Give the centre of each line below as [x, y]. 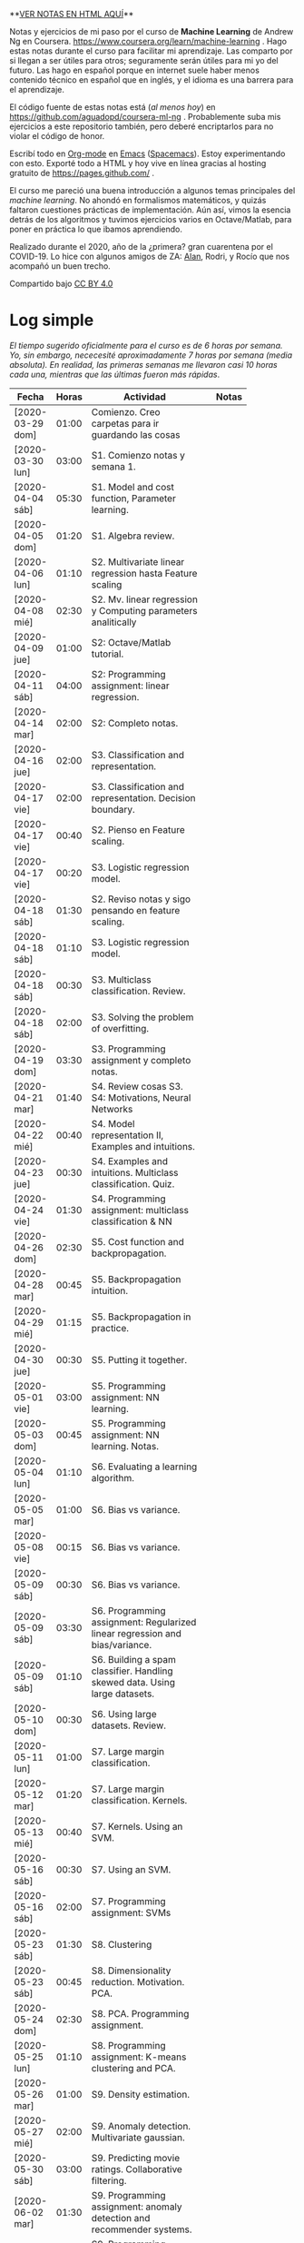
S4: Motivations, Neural [141, 1097]
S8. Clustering [122, 1944]
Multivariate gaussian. [138, 2137]
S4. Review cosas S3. [137, 1086]
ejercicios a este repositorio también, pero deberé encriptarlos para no [142, 126]
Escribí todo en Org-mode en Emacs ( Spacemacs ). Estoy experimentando [147, 153]
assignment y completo [141, 1060]
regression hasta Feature [144, 573]
